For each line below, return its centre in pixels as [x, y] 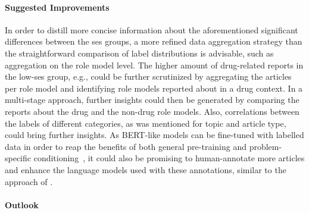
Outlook [22, 204]
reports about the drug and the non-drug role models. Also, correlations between [152, 111]
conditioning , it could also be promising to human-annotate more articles [169, 158]
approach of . [29, 181]
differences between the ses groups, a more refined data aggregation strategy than [154, 41]
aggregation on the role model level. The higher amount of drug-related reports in [154, 65]
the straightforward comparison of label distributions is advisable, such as [139, 53]
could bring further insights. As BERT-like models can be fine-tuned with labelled [154, 135]
